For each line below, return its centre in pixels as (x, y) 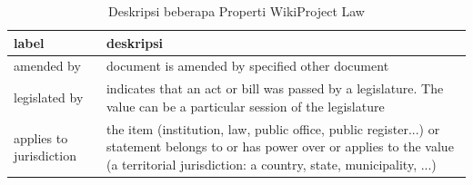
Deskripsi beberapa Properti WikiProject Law (236, 11)
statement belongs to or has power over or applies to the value (280, 146)
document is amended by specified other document (247, 66)
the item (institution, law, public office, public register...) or (273, 128)
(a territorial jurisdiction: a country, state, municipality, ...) (271, 164)
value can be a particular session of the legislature (245, 106)
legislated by (49, 97)
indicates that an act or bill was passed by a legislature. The (275, 88)
